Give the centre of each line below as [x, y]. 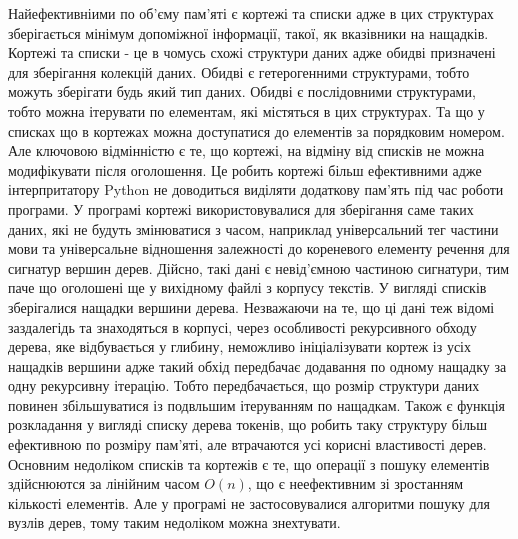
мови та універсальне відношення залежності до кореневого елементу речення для [259, 248]
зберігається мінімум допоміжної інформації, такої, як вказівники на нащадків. [248, 32]
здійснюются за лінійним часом [104, 483]
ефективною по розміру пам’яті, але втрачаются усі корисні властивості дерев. [247, 444]
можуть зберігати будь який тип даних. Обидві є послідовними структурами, [242, 91]
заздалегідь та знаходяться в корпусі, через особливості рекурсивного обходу [242, 326]
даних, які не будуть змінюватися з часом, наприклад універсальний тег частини [253, 228]
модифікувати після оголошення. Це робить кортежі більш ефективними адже [245, 169]
